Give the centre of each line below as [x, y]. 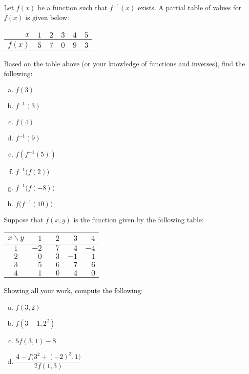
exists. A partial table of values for [189, 7]
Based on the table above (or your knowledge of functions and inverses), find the [124, 64]
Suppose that [24, 220]
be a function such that [73, 7]
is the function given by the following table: [138, 220]
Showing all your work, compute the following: [73, 290]
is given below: [47, 17]
